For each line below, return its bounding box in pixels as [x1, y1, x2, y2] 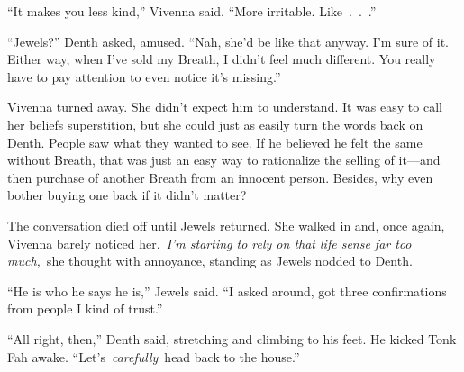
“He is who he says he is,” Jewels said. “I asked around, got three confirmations [7, 281, 447, 300]
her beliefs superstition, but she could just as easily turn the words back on [7, 114, 423, 133]
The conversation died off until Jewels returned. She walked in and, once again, [7, 215, 445, 234]
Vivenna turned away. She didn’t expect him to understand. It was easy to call [7, 97, 442, 116]
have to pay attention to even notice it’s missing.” [7, 67, 281, 86]
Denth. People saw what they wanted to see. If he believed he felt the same [7, 132, 423, 151]
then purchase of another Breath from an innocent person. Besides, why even [7, 168, 433, 186]
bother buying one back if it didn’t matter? [7, 186, 247, 204]
